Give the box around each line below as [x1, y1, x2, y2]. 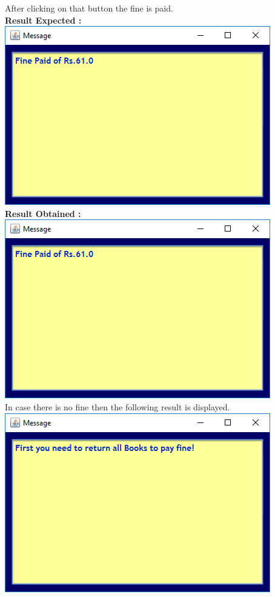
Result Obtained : [5, 207, 81, 219]
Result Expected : [5, 13, 82, 26]
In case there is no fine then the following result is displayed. [5, 400, 230, 413]
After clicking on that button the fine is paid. [5, 2, 173, 14]
